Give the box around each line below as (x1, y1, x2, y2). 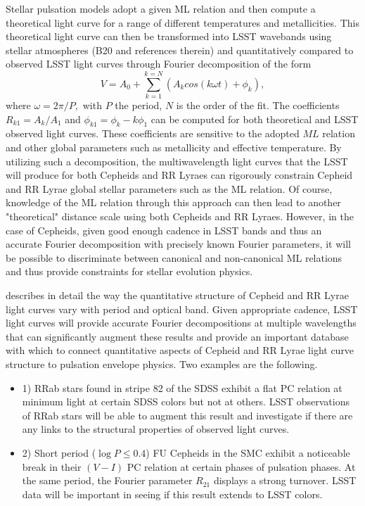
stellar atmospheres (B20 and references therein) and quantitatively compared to (6, 42, 354, 57)
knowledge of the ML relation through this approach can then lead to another (6, 195, 341, 210)
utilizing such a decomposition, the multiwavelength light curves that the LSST (6, 153, 348, 168)
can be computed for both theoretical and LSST (151, 111, 359, 126)
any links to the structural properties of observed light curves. (22, 422, 290, 436)
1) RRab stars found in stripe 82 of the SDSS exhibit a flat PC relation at (22, 380, 342, 395)
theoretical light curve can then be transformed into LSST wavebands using (6, 29, 332, 44)
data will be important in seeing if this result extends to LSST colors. (22, 486, 323, 501)
